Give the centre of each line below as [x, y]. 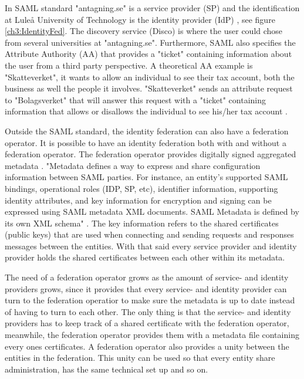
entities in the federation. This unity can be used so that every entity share [140, 358]
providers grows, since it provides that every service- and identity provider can [146, 288]
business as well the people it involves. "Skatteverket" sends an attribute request [149, 88]
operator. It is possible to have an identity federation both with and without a [146, 142]
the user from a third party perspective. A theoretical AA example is [129, 65]
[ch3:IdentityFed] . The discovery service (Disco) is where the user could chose [144, 31]
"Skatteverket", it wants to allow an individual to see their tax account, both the [150, 77]
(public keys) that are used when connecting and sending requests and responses [149, 234]
